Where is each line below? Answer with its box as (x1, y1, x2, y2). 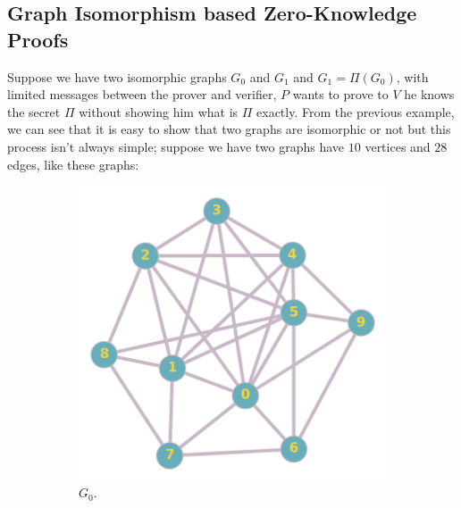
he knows (404, 85, 455, 104)
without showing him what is (79, 102, 239, 121)
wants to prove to (292, 85, 389, 104)
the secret (7, 102, 61, 121)
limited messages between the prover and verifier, (7, 85, 277, 104)
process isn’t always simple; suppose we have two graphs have (7, 137, 345, 155)
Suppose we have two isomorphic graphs (7, 67, 227, 86)
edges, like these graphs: (7, 154, 139, 173)
